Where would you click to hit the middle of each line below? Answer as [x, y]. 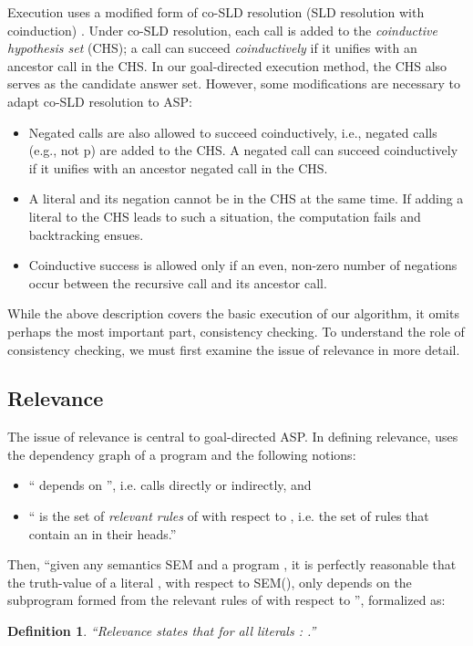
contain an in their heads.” [103, 533]
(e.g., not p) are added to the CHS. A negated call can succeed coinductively [243, 150]
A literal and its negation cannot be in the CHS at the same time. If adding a [246, 198]
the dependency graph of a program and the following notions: [182, 454]
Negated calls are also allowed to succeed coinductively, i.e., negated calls [233, 132]
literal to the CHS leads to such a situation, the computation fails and [225, 216]
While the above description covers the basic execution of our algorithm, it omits [233, 313]
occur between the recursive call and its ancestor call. [178, 282]
